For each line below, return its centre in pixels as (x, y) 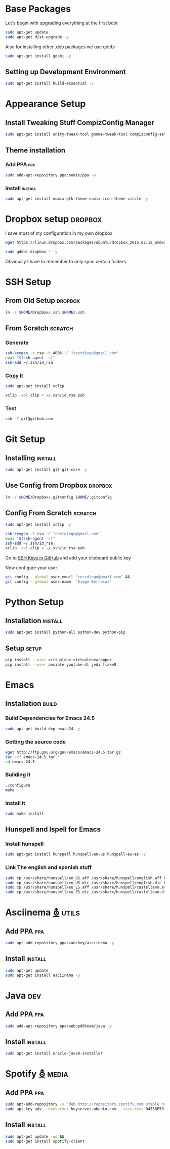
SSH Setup (28, 282)
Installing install (31, 458)
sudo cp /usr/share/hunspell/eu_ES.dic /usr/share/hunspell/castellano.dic (87, 892)
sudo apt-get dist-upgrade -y (37, 37)
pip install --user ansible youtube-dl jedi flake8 (61, 665)
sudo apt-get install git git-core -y (46, 470)
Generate (17, 343)
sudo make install (25, 814)
